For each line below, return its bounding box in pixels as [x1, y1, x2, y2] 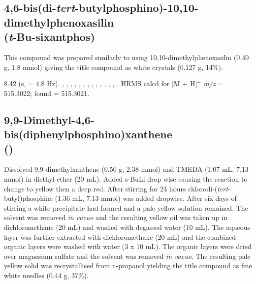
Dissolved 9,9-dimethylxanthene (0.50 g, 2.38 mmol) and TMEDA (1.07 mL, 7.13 [4, 164, 249, 174]
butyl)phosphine [4, 193, 53, 203]
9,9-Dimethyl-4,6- [4, 112, 95, 127]
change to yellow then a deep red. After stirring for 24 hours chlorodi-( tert [4, 183, 228, 193]
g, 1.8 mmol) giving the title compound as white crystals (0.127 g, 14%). [4, 62, 223, 72]
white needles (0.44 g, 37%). [4, 270, 89, 280]
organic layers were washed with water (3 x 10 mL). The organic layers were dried [4, 241, 252, 252]
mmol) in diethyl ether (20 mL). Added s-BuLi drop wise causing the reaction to [4, 173, 248, 184]
